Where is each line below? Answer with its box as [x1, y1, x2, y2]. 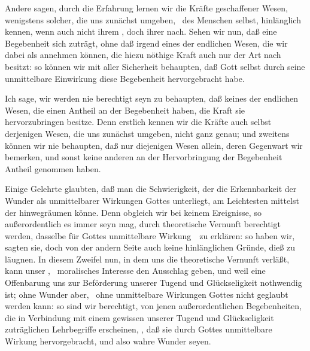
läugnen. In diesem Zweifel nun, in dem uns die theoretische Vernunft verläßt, [5, 252, 290, 265]
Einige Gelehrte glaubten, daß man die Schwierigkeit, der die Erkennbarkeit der [5, 182, 297, 195]
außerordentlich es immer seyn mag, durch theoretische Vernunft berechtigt [5, 218, 281, 230]
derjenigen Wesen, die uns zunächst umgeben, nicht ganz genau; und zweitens [5, 127, 290, 139]
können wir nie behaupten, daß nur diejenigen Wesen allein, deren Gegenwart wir [5, 139, 303, 151]
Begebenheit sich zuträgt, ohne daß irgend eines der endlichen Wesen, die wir [5, 36, 288, 49]
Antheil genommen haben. [5, 162, 101, 175]
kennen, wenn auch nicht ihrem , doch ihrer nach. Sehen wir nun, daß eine [5, 25, 277, 38]
